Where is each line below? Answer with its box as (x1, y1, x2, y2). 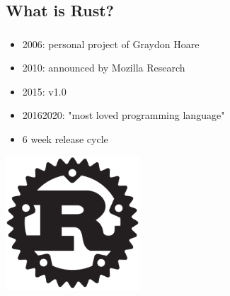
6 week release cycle (22, 132, 108, 147)
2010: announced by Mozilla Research (22, 60, 185, 75)
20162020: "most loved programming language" (22, 108, 225, 123)
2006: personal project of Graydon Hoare (22, 36, 200, 51)
